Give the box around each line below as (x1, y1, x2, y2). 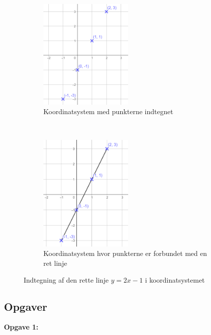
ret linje (43, 258, 67, 268)
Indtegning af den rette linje (24, 274, 109, 285)
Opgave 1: (4, 322, 38, 332)
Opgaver (4, 298, 47, 314)
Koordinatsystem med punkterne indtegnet (43, 106, 174, 117)
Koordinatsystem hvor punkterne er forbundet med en (43, 248, 207, 258)
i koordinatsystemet (145, 274, 205, 285)
